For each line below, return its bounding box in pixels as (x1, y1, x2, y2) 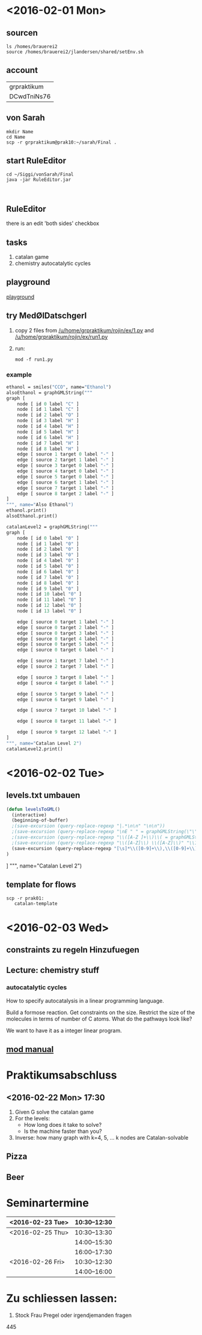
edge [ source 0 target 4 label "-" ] (17, 636, 114, 642)
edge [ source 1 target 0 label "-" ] (17, 451, 114, 457)
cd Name (6, 134, 26, 140)
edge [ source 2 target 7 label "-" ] (17, 664, 114, 670)
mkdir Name (6, 128, 34, 135)
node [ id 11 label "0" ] (17, 597, 82, 603)
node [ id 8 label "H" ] (17, 446, 79, 452)
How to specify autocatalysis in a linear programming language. (6, 997, 164, 1004)
